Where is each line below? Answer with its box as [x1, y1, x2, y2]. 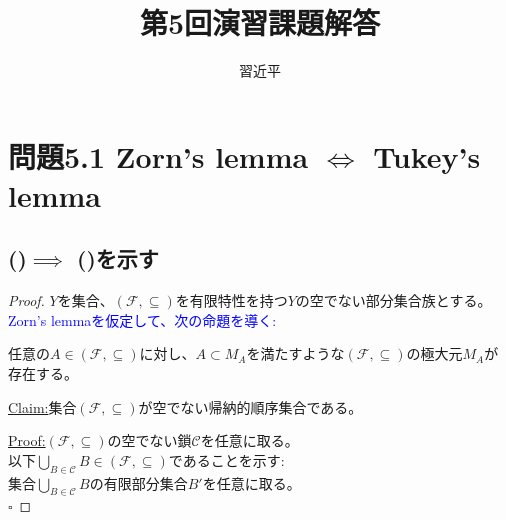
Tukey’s [373, 135, 481, 176]
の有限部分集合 [89, 472, 188, 493]
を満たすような [246, 343, 345, 364]
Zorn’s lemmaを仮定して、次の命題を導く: [8, 309, 277, 330]
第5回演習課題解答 [139, 2, 381, 43]
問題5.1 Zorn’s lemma [8, 135, 309, 176]
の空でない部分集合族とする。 [295, 290, 492, 311]
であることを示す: [168, 449, 285, 470]
